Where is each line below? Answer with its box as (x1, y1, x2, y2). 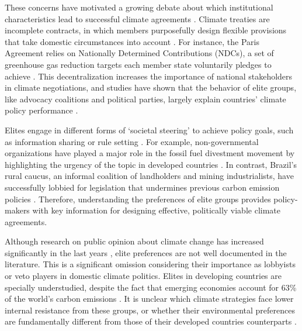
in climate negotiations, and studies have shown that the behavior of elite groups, (5, 81, 297, 94)
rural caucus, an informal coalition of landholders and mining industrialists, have (5, 170, 294, 182)
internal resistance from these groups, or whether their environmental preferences (5, 304, 295, 316)
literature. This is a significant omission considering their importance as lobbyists (5, 258, 296, 270)
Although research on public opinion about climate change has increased (5, 235, 264, 247)
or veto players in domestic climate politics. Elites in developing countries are (5, 270, 282, 282)
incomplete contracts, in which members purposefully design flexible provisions (5, 24, 287, 36)
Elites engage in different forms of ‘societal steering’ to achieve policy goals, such (5, 123, 294, 136)
